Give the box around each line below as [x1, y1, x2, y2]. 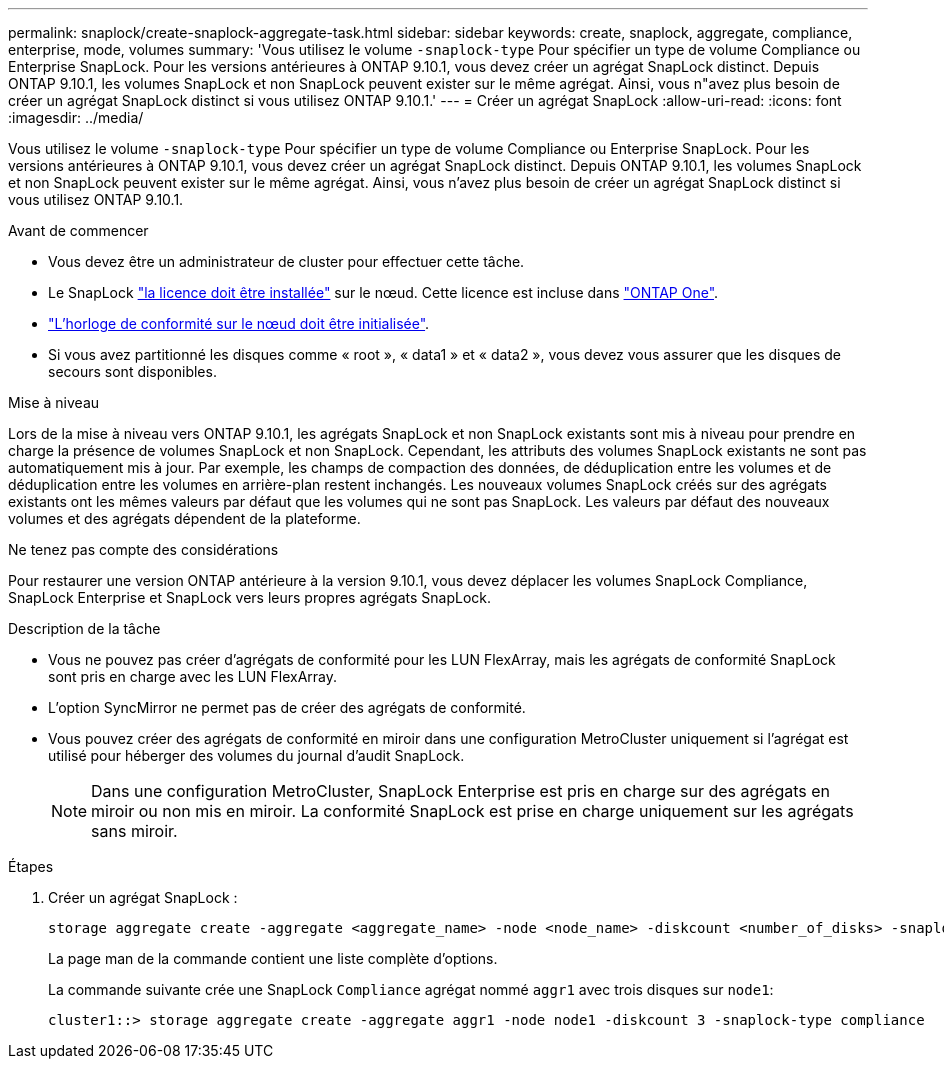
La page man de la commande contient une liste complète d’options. [48, 950, 498, 967]
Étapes [8, 858, 54, 875]
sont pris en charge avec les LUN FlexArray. [48, 668, 338, 685]
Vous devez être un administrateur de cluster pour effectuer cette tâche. [48, 253, 525, 270]
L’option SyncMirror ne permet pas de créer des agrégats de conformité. [48, 699, 526, 716]
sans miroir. [91, 821, 178, 841]
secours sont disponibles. [48, 363, 217, 380]
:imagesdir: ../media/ [8, 109, 144, 126]
